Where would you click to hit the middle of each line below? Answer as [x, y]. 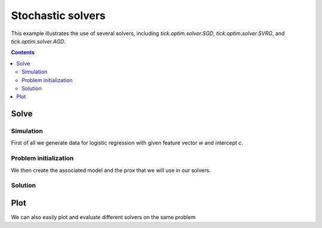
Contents [23, 52]
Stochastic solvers [58, 15]
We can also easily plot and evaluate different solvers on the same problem [103, 217]
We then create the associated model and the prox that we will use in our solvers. [111, 170]
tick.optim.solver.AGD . [38, 41]
